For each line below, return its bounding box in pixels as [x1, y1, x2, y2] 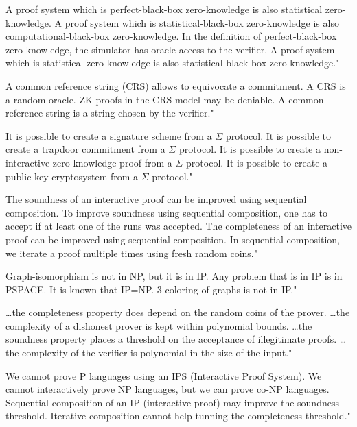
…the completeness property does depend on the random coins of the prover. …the [5, 305, 350, 319]
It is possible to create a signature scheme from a [5, 128, 212, 143]
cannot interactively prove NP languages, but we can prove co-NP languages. [5, 382, 330, 396]
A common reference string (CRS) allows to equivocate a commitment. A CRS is [5, 78, 346, 93]
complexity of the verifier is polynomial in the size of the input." [22, 345, 292, 360]
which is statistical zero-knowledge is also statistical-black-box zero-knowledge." [5, 56, 340, 70]
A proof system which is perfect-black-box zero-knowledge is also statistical [5, 2, 323, 16]
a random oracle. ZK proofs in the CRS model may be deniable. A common [5, 92, 324, 106]
